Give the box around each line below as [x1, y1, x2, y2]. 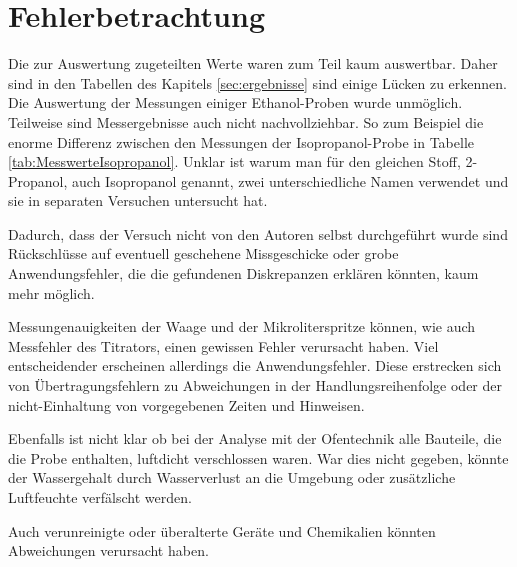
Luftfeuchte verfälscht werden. [8, 487, 192, 507]
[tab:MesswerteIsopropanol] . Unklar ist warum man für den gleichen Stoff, [8, 151, 461, 172]
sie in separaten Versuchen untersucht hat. [8, 190, 268, 211]
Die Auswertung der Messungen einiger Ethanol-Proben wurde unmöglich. [8, 92, 463, 113]
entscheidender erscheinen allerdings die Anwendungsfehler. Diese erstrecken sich [8, 355, 502, 376]
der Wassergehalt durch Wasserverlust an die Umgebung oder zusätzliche [8, 467, 456, 488]
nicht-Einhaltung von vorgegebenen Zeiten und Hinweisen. [8, 394, 365, 415]
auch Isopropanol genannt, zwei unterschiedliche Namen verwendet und [72, 170, 509, 191]
